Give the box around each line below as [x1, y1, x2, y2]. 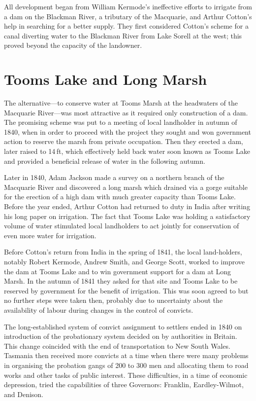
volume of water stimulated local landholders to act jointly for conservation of [4, 220, 239, 231]
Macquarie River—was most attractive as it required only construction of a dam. [4, 107, 248, 117]
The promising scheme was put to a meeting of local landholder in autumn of [4, 117, 237, 127]
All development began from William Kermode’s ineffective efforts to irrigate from [4, 1, 252, 11]
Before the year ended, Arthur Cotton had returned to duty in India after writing [4, 201, 250, 212]
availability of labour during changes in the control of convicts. [4, 304, 193, 315]
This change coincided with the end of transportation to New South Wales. [4, 340, 230, 351]
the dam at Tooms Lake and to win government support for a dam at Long [4, 266, 231, 276]
